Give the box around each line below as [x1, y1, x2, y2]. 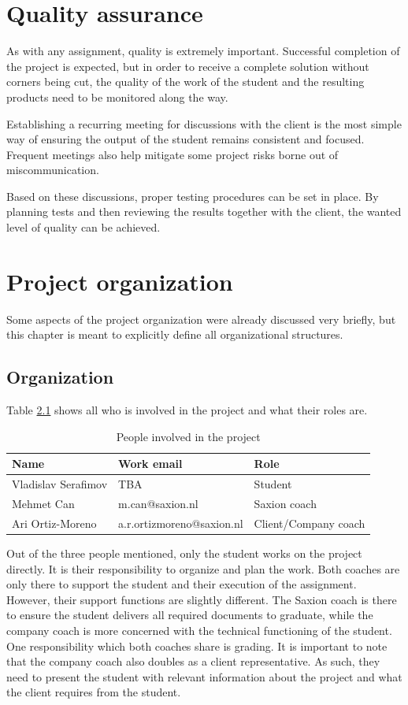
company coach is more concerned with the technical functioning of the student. [6, 622, 392, 638]
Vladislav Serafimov [12, 476, 108, 492]
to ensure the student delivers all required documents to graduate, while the [6, 607, 373, 623]
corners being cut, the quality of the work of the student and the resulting [6, 73, 365, 90]
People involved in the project [116, 428, 261, 444]
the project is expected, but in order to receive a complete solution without [6, 58, 369, 74]
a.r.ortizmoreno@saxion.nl [118, 514, 243, 531]
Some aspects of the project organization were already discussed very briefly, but [6, 310, 396, 327]
